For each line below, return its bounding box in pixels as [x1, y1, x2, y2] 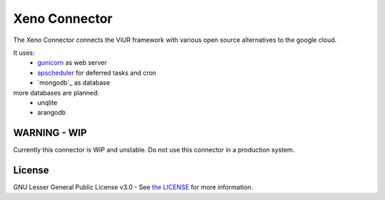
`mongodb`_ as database [37, 78, 111, 87]
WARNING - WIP [13, 127, 87, 139]
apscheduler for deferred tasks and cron [37, 68, 157, 77]
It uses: [13, 48, 35, 57]
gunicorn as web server [37, 58, 107, 67]
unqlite [37, 98, 58, 107]
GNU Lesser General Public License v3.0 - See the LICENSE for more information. [13, 183, 253, 191]
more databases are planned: [13, 88, 100, 97]
